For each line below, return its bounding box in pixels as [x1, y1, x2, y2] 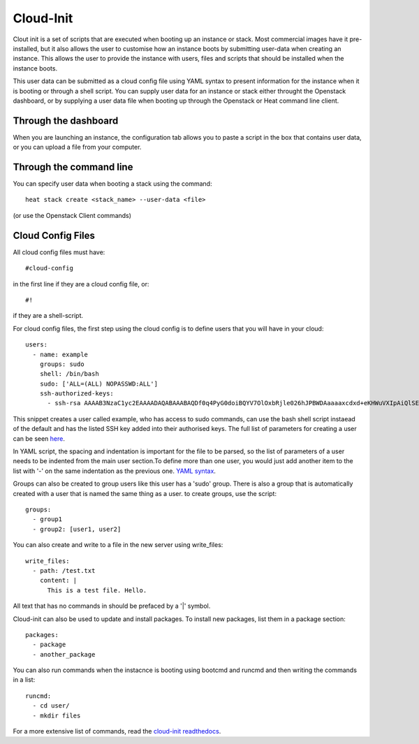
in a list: [13, 676, 36, 684]
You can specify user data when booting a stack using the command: [13, 180, 212, 188]
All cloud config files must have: [13, 248, 105, 256]
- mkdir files [32, 711, 81, 720]
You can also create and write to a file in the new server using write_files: [13, 541, 223, 549]
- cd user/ [32, 702, 70, 710]
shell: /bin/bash [39, 370, 99, 378]
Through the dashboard [13, 115, 119, 126]
